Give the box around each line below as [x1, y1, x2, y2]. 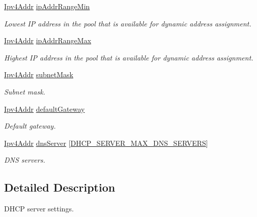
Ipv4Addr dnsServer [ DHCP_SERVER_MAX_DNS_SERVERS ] [4, 137, 208, 148]
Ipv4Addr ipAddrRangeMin [4, 1, 90, 11]
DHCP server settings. [4, 203, 74, 214]
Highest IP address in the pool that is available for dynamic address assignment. [4, 52, 253, 63]
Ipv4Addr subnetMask [4, 69, 73, 80]
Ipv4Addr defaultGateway [4, 103, 85, 114]
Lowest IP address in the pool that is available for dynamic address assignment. [4, 18, 251, 28]
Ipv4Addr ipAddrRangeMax [4, 35, 92, 46]
